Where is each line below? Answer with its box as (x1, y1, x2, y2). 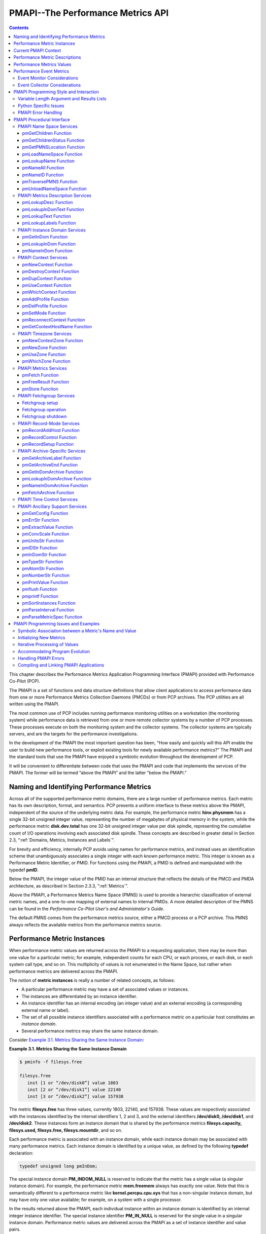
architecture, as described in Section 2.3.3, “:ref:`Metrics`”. (9, 883, 129, 888)
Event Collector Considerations (18, 82, 81, 88)
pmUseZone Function (22, 351, 66, 357)
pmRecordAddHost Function (22, 427, 80, 433)
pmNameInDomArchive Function (22, 483, 88, 489)
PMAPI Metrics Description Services (18, 193, 92, 198)
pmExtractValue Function (22, 524, 73, 530)
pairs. (9, 1227, 21, 1233)
